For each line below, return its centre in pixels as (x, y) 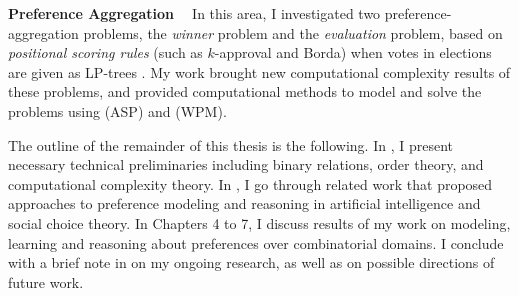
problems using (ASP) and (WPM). (117, 110)
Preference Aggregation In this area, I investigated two (194, 13)
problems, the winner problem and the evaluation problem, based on (293, 32)
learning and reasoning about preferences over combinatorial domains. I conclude (256, 242)
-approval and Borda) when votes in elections (353, 52)
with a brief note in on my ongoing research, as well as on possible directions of (251, 262)
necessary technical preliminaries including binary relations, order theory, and (246, 164)
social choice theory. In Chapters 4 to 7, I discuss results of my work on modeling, (259, 222)
